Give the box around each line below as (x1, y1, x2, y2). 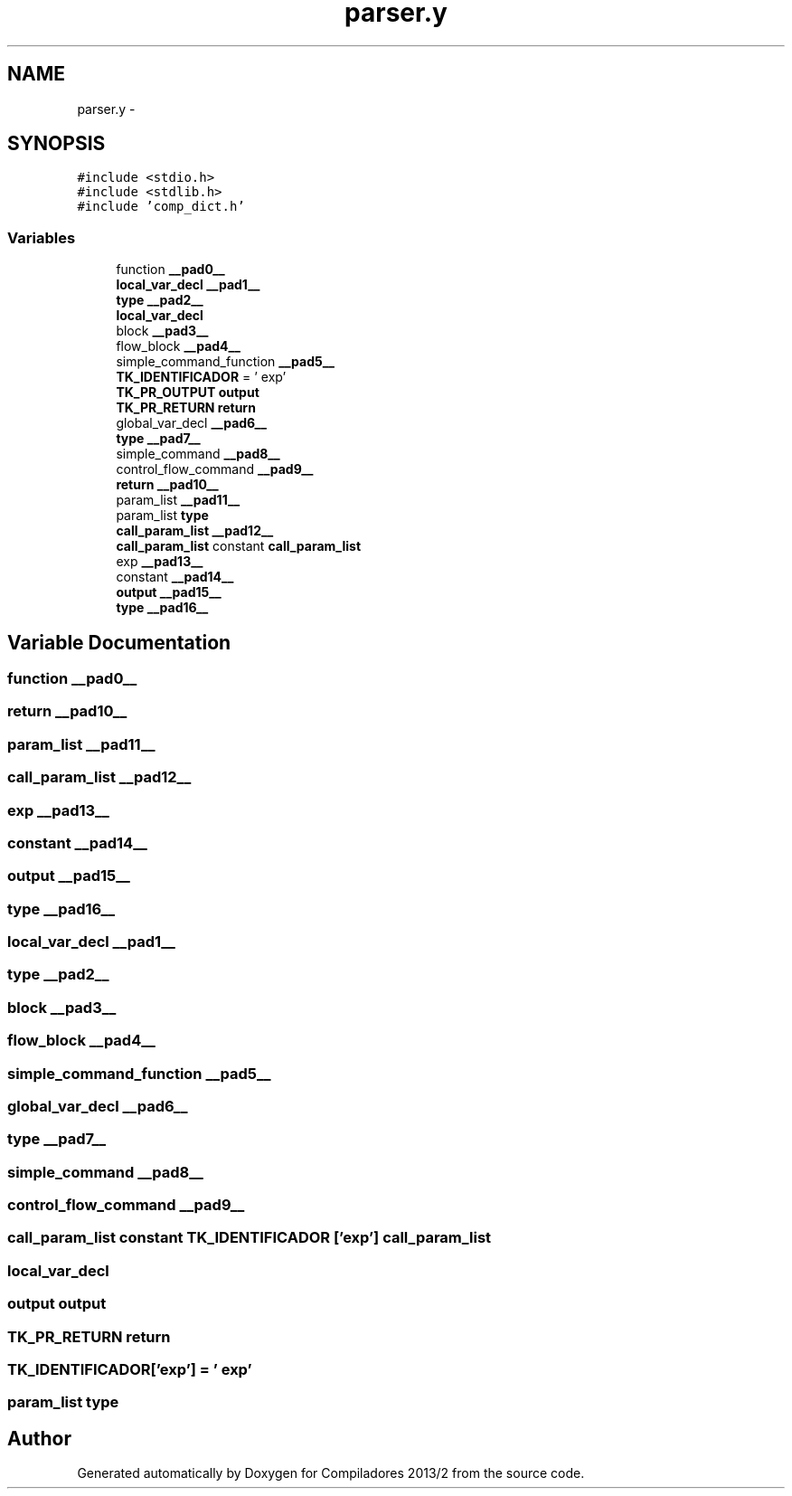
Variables (7, 228, 76, 247)
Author (7, 1426, 71, 1450)
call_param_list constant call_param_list (116, 538, 362, 554)
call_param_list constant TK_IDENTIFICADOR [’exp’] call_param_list (7, 1228, 492, 1247)
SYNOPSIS (7, 132, 106, 156)
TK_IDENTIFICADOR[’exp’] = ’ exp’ (7, 1359, 252, 1378)
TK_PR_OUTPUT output (116, 384, 259, 401)
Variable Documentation (7, 630, 231, 654)
